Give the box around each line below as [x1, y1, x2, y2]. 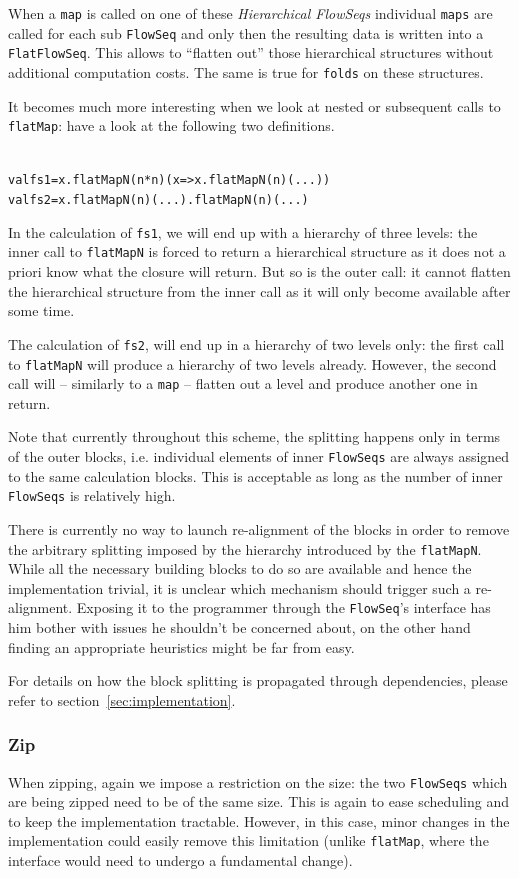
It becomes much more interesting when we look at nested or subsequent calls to [8, 95, 501, 116]
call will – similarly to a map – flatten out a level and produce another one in [8, 373, 478, 394]
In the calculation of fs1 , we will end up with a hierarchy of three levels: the [8, 221, 478, 242]
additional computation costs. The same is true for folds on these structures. [8, 61, 484, 82]
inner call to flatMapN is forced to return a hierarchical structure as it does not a [8, 241, 506, 262]
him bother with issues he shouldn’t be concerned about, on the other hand [8, 617, 471, 638]
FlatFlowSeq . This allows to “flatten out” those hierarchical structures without [8, 42, 494, 63]
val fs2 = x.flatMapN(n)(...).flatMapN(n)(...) [8, 193, 309, 208]
